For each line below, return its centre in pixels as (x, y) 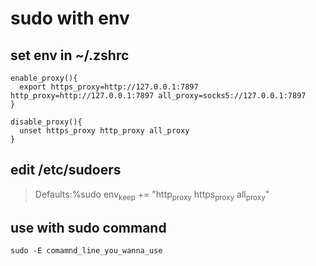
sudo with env (70, 18)
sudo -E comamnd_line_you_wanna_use (86, 251)
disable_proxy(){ (46, 122)
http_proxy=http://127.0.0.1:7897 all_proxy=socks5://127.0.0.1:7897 (158, 96)
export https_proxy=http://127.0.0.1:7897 (109, 87)
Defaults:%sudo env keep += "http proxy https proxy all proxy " (152, 195)
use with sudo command (88, 228)
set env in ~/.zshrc (70, 55)
